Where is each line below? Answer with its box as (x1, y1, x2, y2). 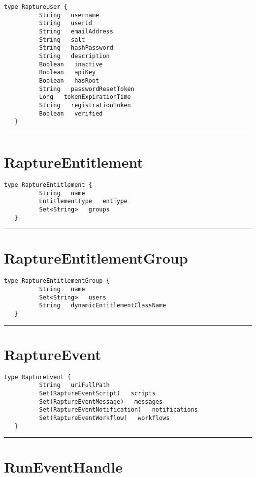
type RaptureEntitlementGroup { (4, 277, 110, 285)
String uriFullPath (39, 382, 110, 389)
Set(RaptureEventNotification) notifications (39, 406, 198, 414)
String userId (39, 20, 92, 27)
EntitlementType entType (39, 198, 128, 205)
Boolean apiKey (39, 69, 96, 76)
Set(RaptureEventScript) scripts (39, 390, 156, 397)
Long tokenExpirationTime (39, 93, 131, 101)
